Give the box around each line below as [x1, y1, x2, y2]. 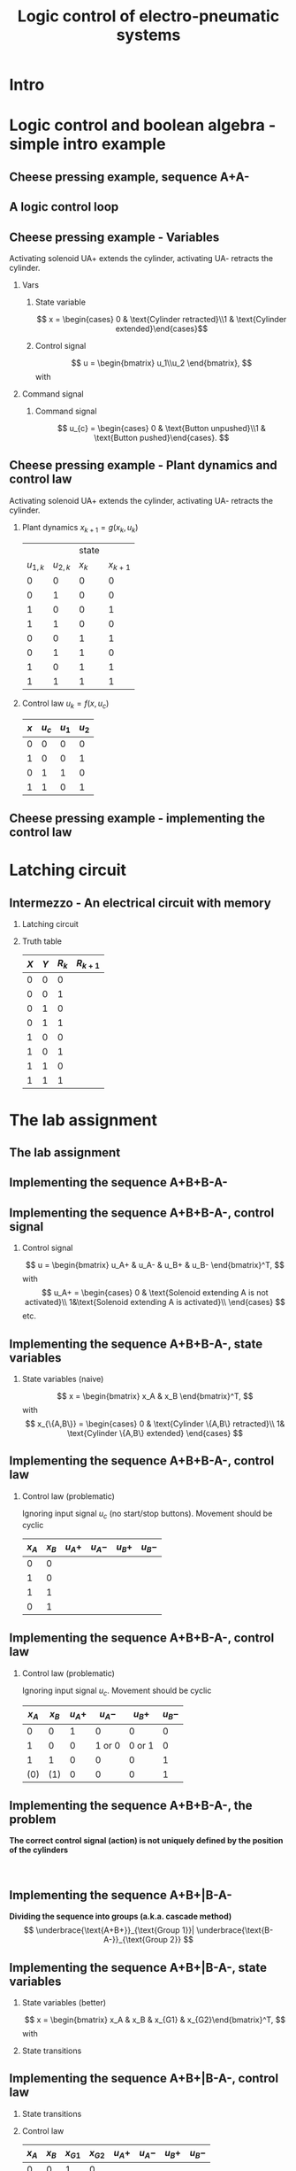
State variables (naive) [21, 1373, 104, 1384]
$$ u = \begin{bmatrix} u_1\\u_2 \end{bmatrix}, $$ [71, 357, 253, 368]
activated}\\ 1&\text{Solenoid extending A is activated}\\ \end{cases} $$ [25, 1297, 285, 1308]
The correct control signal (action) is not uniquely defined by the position [9, 1835, 284, 1846]
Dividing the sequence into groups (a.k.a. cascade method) [9, 1911, 232, 1922]
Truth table [21, 936, 63, 946]
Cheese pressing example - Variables [9, 229, 220, 244]
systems [116, 25, 181, 45]
